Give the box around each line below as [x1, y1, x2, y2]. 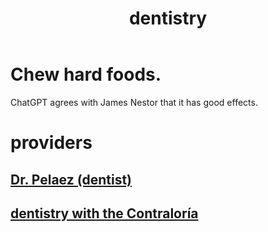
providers [10, 132, 93, 154]
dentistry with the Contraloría [10, 205, 199, 222]
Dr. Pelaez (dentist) [10, 171, 133, 188]
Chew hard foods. [10, 63, 162, 86]
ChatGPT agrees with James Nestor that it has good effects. [10, 96, 258, 108]
